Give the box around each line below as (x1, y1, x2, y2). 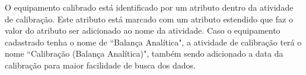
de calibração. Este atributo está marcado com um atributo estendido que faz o (5, 12, 293, 25)
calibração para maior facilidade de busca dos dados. (5, 58, 196, 71)
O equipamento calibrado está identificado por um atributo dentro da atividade (5, 1, 294, 13)
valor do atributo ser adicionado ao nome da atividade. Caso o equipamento (5, 24, 280, 37)
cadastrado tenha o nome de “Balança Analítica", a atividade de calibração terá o (5, 35, 302, 48)
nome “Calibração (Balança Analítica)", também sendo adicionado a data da (5, 47, 283, 60)
